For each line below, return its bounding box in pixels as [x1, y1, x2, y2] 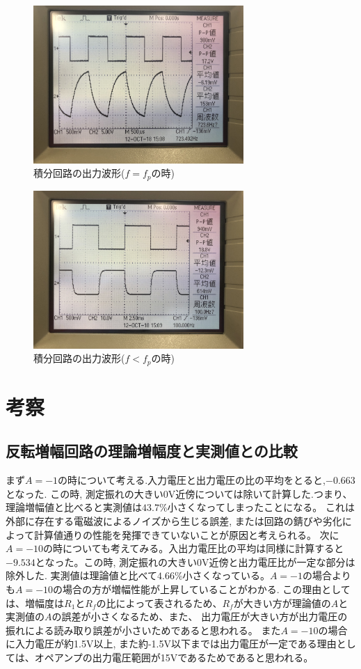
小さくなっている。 [182, 568, 270, 583]
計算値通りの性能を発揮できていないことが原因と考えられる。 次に [33, 527, 339, 542]
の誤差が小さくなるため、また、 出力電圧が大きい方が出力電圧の [51, 609, 348, 624]
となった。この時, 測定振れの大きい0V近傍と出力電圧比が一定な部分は [35, 554, 355, 569]
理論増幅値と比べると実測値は [6, 500, 142, 514]
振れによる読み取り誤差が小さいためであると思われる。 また [6, 622, 281, 637]
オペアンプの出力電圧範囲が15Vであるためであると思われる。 [34, 650, 314, 664]
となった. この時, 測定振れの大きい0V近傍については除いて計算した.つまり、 [6, 486, 353, 501]
